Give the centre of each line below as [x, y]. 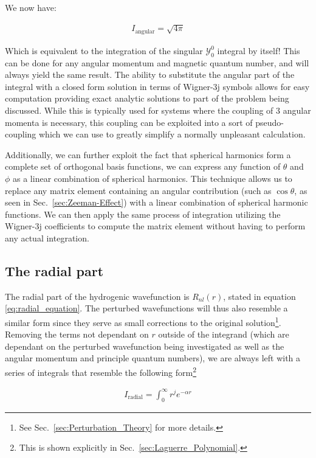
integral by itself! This [259, 50]
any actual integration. [47, 238]
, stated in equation [259, 296]
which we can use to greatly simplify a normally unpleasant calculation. [172, 134]
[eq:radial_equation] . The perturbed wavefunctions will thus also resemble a [146, 308]
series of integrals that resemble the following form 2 [101, 371]
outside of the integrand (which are [224, 334]
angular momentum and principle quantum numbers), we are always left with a [153, 358]
